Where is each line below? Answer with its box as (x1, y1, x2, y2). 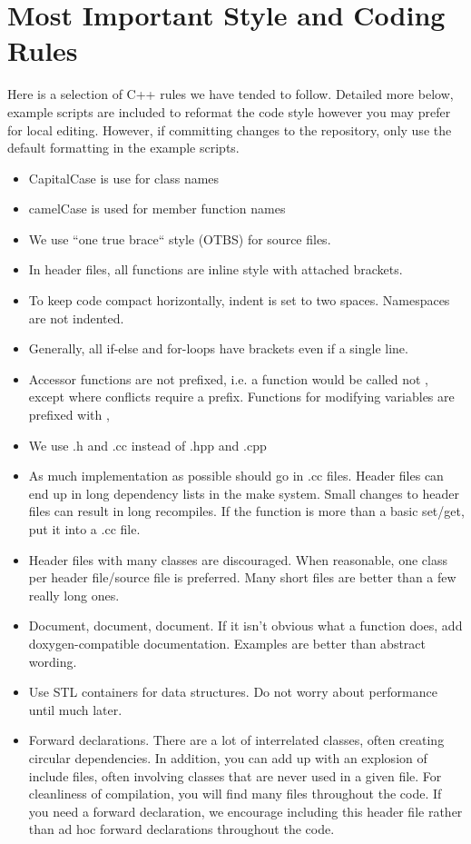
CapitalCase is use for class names (28, 168, 220, 187)
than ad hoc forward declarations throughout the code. (28, 819, 335, 839)
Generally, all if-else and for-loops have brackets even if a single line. (28, 339, 408, 358)
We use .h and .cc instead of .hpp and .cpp (28, 435, 267, 454)
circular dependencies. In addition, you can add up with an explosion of (28, 748, 427, 767)
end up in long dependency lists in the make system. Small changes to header (28, 483, 459, 502)
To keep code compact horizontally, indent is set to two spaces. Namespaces (28, 291, 450, 310)
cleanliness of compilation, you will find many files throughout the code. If (28, 784, 442, 803)
